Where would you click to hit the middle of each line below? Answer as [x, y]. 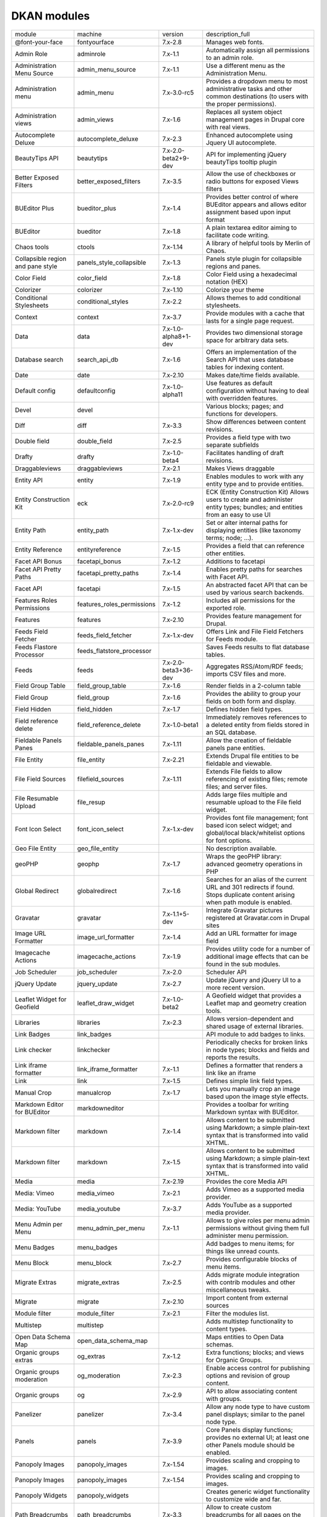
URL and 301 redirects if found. [250, 887]
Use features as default [239, 383]
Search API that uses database [250, 359]
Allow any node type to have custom [258, 1407]
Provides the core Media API [246, 1181]
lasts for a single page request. [250, 320]
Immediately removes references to [256, 717]
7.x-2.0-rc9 [178, 503]
